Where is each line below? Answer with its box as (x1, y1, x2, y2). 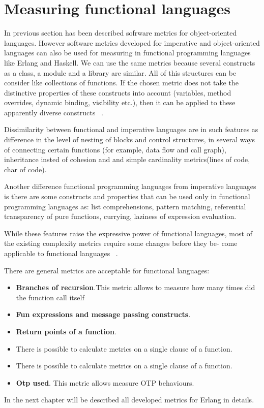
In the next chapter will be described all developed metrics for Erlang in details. (4, 394, 254, 405)
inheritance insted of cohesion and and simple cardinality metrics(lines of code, (4, 154, 250, 165)
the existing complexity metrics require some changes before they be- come (4, 238, 238, 248)
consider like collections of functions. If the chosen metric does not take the (4, 77, 239, 88)
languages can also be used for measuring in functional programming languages (4, 47, 251, 58)
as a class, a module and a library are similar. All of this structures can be (4, 67, 237, 78)
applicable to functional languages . (4, 248, 118, 258)
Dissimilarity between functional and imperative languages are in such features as (4, 124, 258, 135)
